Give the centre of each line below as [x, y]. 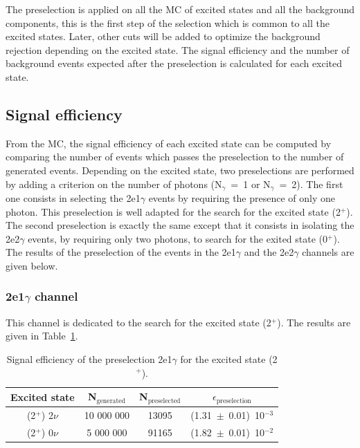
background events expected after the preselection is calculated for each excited [174, 63]
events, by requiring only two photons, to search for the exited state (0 [178, 238]
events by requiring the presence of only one [242, 198]
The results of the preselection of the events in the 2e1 [121, 252]
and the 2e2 [269, 252]
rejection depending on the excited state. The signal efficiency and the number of [178, 49]
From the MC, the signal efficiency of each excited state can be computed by [169, 143]
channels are [328, 252]
